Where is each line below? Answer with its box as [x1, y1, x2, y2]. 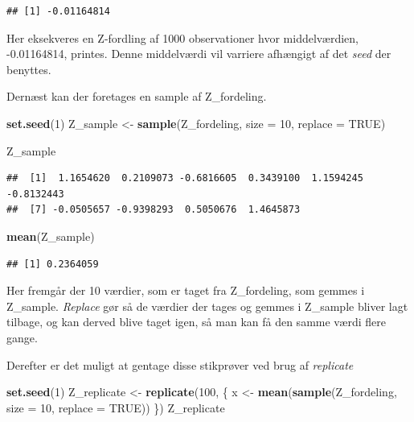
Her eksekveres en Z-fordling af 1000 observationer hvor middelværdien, [6, 29, 359, 46]
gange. [6, 329, 38, 345]
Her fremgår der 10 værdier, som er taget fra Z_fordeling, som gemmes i [6, 282, 365, 299]
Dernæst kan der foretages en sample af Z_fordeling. [6, 88, 267, 105]
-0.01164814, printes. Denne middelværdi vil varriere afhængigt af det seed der [6, 45, 391, 62]
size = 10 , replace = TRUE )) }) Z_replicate [6, 399, 225, 416]
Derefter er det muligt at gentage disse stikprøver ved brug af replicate [6, 356, 354, 373]
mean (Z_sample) [6, 227, 95, 244]
